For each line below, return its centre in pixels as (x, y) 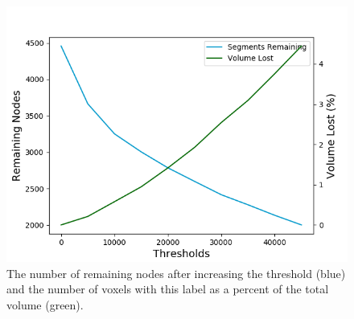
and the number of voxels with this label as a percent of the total (168, 289)
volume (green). (45, 304)
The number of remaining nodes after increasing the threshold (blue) (176, 273)
